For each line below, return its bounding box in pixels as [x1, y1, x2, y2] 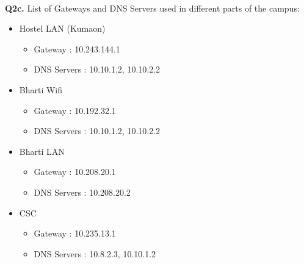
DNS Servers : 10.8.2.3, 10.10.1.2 [34, 247, 156, 260]
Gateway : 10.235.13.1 [34, 227, 116, 240]
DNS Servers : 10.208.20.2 [34, 185, 131, 198]
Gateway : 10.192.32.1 [34, 104, 116, 116]
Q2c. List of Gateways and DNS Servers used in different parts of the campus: [5, 1, 300, 14]
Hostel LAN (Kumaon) [19, 22, 106, 35]
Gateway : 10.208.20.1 [34, 165, 116, 178]
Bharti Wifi [19, 83, 63, 96]
